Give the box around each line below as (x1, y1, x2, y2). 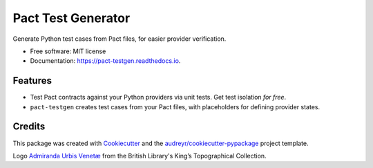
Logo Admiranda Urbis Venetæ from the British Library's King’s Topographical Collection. (12, 151, 267, 160)
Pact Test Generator (12, 10, 131, 26)
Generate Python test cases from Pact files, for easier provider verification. (12, 35, 227, 43)
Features (12, 75, 52, 86)
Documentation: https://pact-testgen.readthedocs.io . (30, 57, 181, 65)
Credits (12, 121, 46, 133)
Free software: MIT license (30, 47, 106, 55)
